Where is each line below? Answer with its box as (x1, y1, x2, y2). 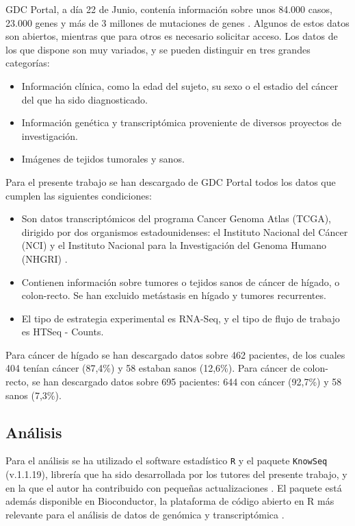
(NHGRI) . (21, 251, 68, 265)
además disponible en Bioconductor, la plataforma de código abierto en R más (5, 494, 334, 508)
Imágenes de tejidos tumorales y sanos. (21, 152, 185, 166)
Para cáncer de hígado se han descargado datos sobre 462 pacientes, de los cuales (5, 347, 345, 361)
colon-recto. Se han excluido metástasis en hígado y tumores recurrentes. (21, 288, 326, 302)
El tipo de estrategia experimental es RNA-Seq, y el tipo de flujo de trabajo (21, 311, 340, 325)
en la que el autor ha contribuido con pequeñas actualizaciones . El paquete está (5, 480, 342, 494)
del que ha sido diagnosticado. (21, 92, 148, 106)
